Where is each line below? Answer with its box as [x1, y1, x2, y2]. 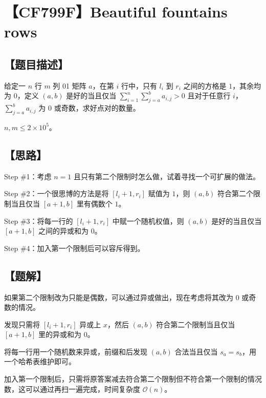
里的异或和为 [38, 329, 82, 340]
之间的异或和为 [38, 225, 89, 236]
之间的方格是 [183, 80, 227, 91]
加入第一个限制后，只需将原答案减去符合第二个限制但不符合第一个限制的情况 [4, 373, 262, 384]
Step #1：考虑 [4, 171, 52, 181]
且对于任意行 [187, 90, 231, 101]
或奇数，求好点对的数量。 [54, 102, 140, 113]
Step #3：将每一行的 [4, 215, 73, 226]
